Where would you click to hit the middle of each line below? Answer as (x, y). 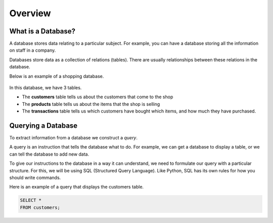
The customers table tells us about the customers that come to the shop (98, 97)
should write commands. (35, 178)
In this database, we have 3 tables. (45, 88)
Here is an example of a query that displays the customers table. (77, 187)
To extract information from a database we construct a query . (74, 138)
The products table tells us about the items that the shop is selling (91, 104)
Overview (30, 13)
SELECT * (31, 200)
